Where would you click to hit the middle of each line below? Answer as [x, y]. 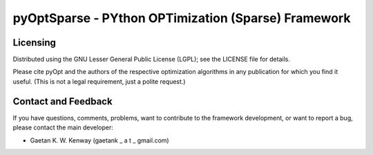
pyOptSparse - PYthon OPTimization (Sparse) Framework [182, 18]
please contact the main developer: [63, 127]
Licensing [35, 43]
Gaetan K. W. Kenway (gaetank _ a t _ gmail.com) [99, 140]
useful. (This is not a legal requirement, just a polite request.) [99, 81]
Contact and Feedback [63, 101]
